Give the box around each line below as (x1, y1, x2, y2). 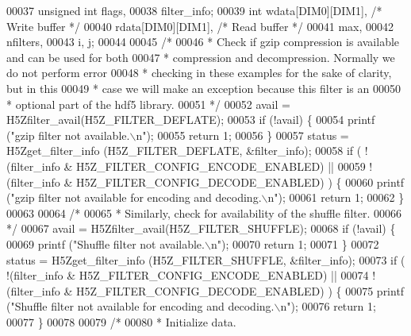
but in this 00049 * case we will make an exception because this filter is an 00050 (6, 79, 401, 96)
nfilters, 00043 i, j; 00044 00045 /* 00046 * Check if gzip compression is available (6, 33, 400, 50)
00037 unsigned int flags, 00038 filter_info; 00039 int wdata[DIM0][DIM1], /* (6, 2, 382, 18)
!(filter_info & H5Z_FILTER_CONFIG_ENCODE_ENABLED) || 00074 (6, 267, 369, 284)
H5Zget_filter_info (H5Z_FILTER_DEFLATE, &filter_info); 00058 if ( (6, 142, 362, 159)
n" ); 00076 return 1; (280, 298, 376, 315)
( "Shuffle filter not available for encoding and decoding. (6, 298, 275, 315)
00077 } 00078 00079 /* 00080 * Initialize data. (6, 313, 236, 330)
